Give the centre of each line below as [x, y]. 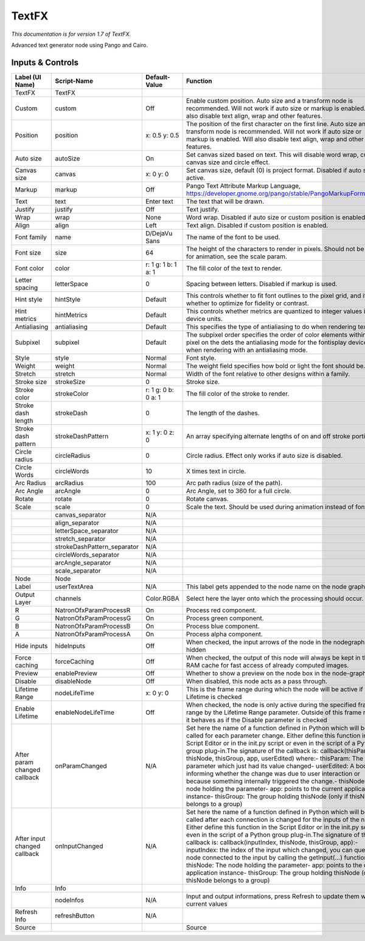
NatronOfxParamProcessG [93, 618]
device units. [204, 319]
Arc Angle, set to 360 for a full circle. [239, 491]
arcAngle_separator [83, 562]
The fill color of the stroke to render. [238, 393]
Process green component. [225, 618]
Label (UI [28, 77]
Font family [31, 237]
